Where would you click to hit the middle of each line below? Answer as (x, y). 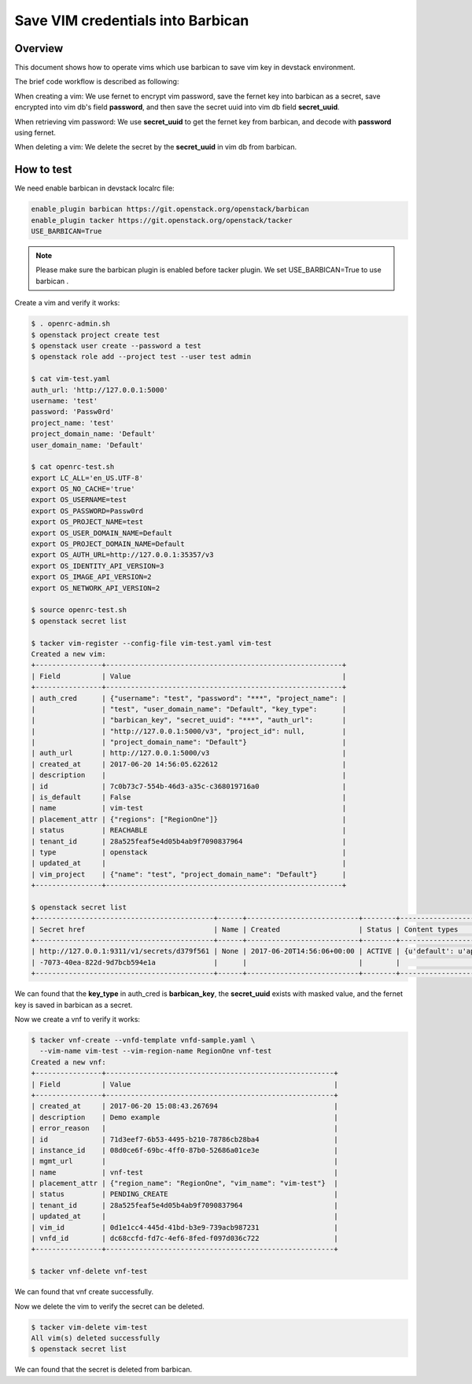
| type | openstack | (189, 852)
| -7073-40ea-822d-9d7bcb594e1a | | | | (216, 962)
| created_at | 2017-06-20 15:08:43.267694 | (184, 1106)
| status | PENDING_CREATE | (184, 1194)
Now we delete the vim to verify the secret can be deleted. (109, 1306)
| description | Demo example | (184, 1117)
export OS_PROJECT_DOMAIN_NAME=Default (108, 544)
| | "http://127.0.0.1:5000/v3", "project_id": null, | (189, 731)
